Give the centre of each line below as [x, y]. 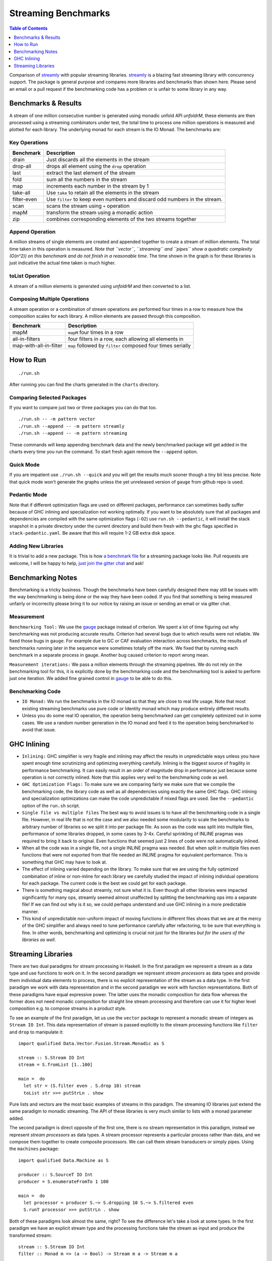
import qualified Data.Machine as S [63, 1160]
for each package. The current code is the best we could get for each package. [104, 883]
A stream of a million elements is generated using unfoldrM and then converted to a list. [100, 286]
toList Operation [29, 276]
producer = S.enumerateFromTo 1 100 [63, 1181]
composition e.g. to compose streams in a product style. [68, 1008]
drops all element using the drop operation [96, 166]
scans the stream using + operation [88, 206]
